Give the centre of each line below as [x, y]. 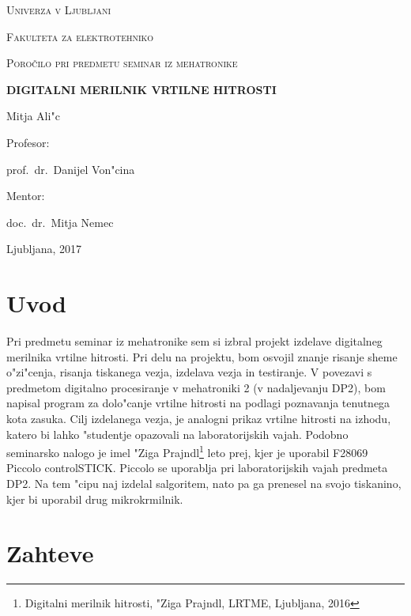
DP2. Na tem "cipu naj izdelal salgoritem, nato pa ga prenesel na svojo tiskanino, [204, 484]
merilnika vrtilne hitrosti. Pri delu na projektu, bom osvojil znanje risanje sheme [202, 356]
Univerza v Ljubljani [59, 9]
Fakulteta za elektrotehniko [80, 36]
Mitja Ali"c [33, 116]
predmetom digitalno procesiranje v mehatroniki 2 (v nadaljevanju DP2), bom [196, 387]
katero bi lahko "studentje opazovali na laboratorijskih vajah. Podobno [177, 434]
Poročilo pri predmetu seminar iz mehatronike [122, 63]
